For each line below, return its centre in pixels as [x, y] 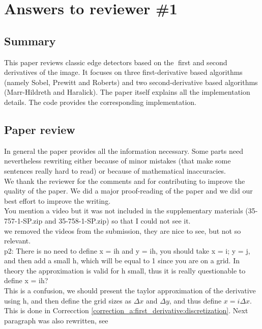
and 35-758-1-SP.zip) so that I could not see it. [118, 220]
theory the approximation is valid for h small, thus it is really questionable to [125, 270]
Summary [30, 40]
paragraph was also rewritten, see [56, 320]
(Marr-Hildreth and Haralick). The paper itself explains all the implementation [127, 92]
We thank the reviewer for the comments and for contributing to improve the [125, 181]
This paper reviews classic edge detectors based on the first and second [116, 62]
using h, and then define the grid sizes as [68, 300]
